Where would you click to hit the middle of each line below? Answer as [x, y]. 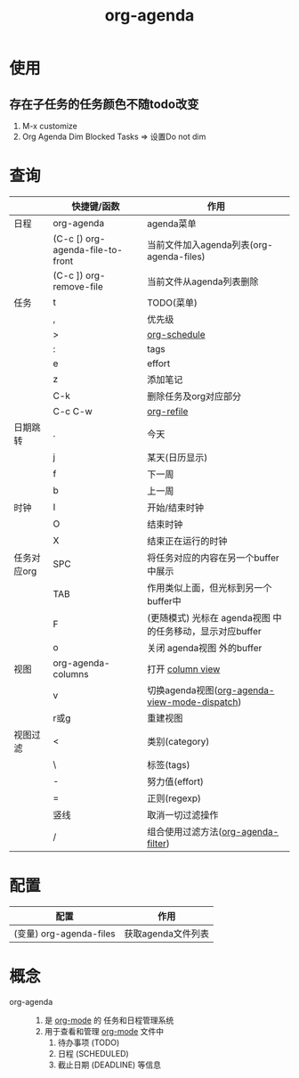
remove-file [78, 286]
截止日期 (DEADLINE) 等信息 [109, 1065]
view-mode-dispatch [192, 702]
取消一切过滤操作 [182, 814]
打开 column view [183, 669]
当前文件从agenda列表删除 [203, 282]
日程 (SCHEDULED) [93, 1053]
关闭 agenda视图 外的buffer [204, 648]
